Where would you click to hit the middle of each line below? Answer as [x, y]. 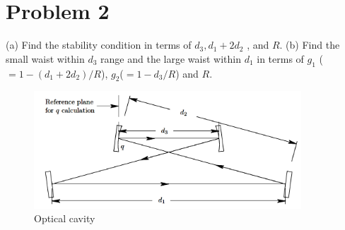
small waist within [45, 58]
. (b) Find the [310, 45]
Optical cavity [65, 218]
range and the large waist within [171, 58]
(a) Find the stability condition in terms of [99, 45]
